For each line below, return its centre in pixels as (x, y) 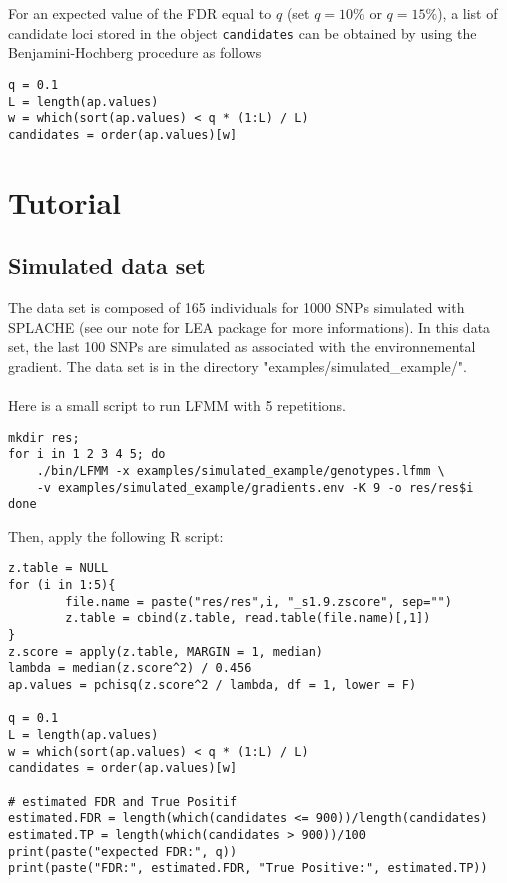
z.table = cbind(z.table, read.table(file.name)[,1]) (248, 618)
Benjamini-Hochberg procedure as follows (135, 52)
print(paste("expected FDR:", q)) (123, 851)
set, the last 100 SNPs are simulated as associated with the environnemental (242, 346)
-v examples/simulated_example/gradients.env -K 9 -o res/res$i (255, 487)
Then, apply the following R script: (116, 535)
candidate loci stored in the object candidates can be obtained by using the (242, 32)
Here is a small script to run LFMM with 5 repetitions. (177, 405)
